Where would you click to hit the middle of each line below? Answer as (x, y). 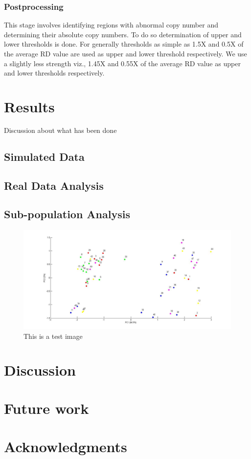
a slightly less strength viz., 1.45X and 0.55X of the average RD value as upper (122, 63)
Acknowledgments (66, 446)
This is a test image (53, 336)
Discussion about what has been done (60, 130)
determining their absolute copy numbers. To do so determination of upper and (123, 34)
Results (29, 106)
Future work (46, 408)
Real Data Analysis (54, 185)
